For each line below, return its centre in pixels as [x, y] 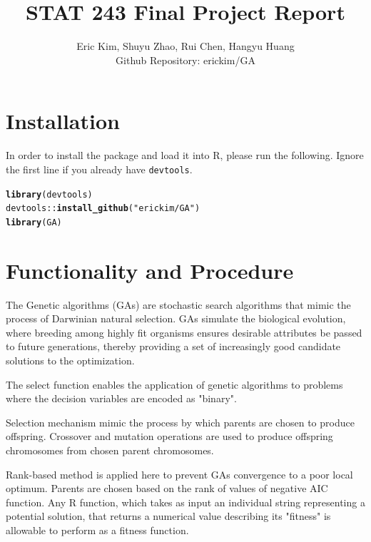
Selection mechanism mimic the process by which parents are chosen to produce [180, 422]
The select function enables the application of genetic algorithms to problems [174, 384]
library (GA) [34, 222]
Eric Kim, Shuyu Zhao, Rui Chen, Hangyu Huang [185, 46]
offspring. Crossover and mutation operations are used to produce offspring [169, 436]
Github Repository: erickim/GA [185, 60]
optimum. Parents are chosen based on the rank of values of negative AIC [167, 488]
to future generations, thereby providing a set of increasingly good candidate [173, 346]
